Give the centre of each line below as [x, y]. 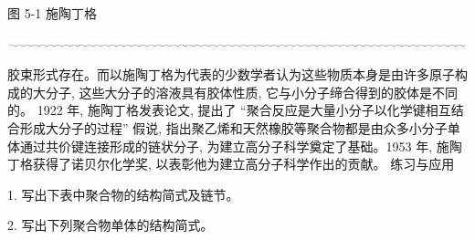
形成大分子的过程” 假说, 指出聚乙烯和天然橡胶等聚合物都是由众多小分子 [233, 127]
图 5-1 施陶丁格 [52, 13]
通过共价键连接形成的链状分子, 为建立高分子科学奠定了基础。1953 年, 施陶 [241, 146]
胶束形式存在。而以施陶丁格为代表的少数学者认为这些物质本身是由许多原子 [231, 74]
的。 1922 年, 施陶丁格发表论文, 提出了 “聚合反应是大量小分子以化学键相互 [229, 110]
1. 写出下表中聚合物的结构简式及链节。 [123, 194]
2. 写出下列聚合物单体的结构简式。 [111, 225]
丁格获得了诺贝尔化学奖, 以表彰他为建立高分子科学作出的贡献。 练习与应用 [231, 164]
